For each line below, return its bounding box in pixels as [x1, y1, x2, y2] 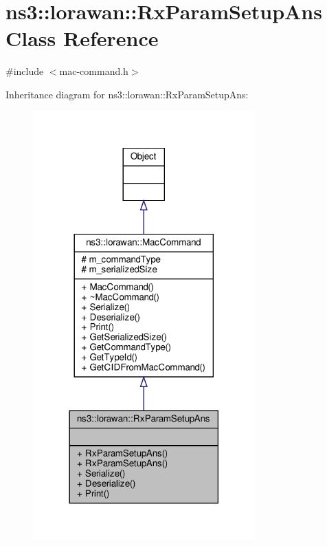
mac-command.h [59, 64, 128, 78]
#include [5, 64, 44, 78]
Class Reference [5, 24, 159, 52]
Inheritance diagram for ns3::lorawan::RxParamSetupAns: [5, 87, 249, 101]
